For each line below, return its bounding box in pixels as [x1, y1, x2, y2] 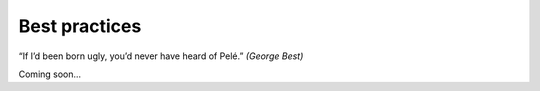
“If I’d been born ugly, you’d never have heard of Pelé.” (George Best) [18, 50, 304, 62]
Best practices [18, 15, 142, 37]
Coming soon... [18, 68, 82, 80]
